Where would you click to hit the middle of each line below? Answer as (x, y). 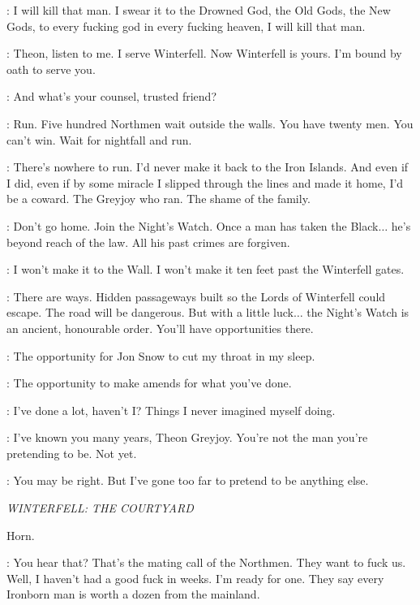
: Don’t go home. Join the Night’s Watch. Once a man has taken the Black (193, 225)
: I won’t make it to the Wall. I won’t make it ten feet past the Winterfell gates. (206, 269)
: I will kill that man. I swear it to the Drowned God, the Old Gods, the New (199, 10)
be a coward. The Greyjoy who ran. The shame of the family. (159, 199)
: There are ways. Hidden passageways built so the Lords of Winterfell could (196, 296)
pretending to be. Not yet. (72, 453)
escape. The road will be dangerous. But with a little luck (150, 312)
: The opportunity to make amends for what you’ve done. (149, 383)
